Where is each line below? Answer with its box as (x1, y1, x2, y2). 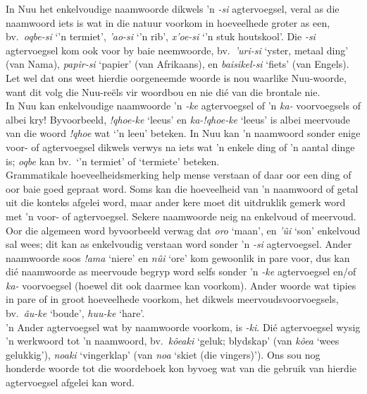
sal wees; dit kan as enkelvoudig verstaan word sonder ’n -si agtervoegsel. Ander (6, 237, 352, 251)
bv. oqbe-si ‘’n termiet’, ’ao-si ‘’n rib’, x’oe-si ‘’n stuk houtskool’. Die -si (6, 29, 316, 44)
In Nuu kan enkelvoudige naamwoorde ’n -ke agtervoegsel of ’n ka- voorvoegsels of (6, 98, 361, 113)
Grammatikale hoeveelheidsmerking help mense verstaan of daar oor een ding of (6, 167, 352, 182)
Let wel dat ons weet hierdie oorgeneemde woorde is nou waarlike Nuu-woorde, (6, 70, 347, 85)
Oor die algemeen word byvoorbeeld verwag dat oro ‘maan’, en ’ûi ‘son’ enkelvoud (6, 222, 361, 237)
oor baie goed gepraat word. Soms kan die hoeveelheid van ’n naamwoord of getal (6, 181, 359, 196)
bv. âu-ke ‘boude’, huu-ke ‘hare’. (6, 306, 145, 321)
